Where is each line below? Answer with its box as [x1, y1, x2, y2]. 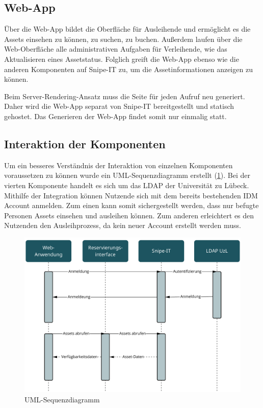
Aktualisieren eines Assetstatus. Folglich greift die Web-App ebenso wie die [4, 53, 239, 64]
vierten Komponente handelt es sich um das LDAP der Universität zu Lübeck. [4, 179, 249, 190]
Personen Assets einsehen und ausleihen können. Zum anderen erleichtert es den [4, 210, 254, 220]
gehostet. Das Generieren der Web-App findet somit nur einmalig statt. [4, 110, 227, 121]
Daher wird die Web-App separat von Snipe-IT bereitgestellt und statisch [4, 101, 234, 111]
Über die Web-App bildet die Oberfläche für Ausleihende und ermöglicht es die [4, 24, 251, 34]
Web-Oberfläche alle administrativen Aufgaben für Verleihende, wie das [4, 43, 227, 54]
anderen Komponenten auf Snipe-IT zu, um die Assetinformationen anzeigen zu [4, 63, 253, 74]
